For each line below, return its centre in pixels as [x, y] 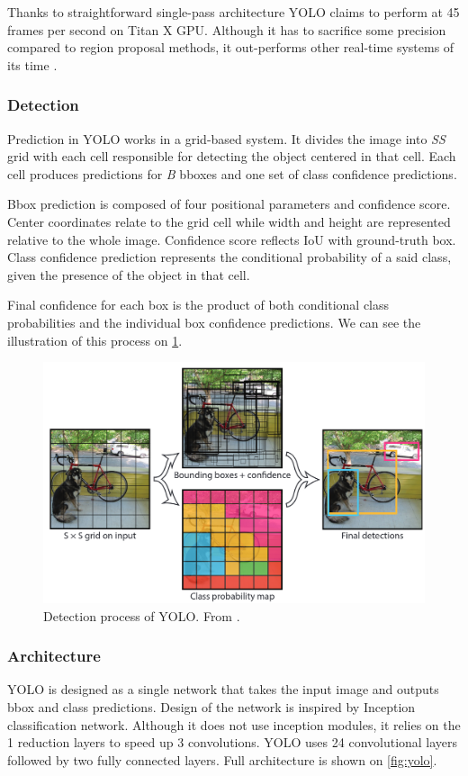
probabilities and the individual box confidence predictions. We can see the [214, 322]
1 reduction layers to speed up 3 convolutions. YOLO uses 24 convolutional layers [233, 742]
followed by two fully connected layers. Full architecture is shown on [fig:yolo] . [222, 759]
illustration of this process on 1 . [95, 340]
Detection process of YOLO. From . [142, 615]
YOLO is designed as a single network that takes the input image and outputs [223, 689]
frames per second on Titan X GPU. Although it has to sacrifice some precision [227, 29]
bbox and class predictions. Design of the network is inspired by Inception [211, 707]
